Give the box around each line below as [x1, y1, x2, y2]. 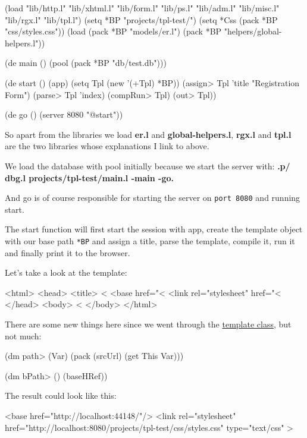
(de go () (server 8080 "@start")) [5, 108, 123, 121]
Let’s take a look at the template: [5, 266, 127, 279]
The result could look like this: [5, 389, 117, 402]
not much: [5, 329, 42, 342]
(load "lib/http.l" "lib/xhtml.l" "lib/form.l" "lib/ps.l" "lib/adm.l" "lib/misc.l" [5, 2, 280, 14]
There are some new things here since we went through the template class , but [5, 318, 292, 330]
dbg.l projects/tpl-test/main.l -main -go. [5, 171, 174, 184]
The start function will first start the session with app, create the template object [5, 223, 303, 235]
